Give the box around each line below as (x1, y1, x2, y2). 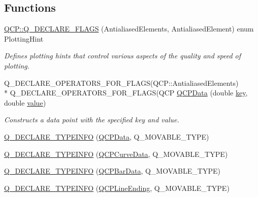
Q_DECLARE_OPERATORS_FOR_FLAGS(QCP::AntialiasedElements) (4, 77, 239, 88)
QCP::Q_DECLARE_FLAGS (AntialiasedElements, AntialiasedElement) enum (4, 23, 254, 34)
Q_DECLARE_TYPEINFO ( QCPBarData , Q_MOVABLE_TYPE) (4, 166, 220, 176)
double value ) (4, 97, 46, 108)
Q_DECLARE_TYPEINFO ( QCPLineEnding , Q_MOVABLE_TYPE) (4, 182, 230, 193)
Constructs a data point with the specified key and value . (4, 114, 179, 125)
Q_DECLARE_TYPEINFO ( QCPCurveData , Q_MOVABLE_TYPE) (4, 148, 228, 159)
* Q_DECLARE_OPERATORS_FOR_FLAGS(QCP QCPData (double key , (4, 87, 248, 98)
